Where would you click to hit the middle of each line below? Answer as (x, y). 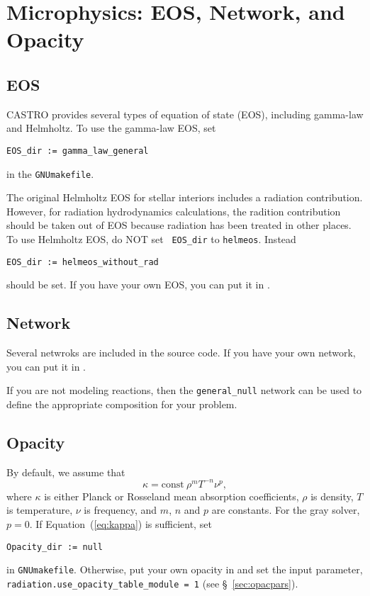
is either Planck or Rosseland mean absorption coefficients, (172, 496)
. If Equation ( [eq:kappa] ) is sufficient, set (120, 524)
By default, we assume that (66, 472)
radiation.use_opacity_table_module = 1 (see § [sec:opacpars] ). (152, 583)
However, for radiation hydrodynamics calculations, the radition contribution (174, 211)
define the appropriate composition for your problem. (122, 404)
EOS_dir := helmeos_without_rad (83, 262)
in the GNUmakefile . (50, 173)
